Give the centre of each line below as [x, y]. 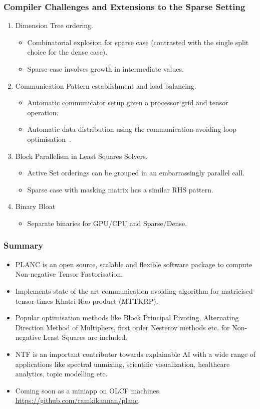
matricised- [238, 290]
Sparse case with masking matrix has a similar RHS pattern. [120, 189]
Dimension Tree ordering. [54, 25]
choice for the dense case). [67, 52]
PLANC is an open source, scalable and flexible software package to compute [134, 264]
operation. [43, 112]
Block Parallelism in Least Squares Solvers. [81, 156]
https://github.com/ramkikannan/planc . [78, 400]
